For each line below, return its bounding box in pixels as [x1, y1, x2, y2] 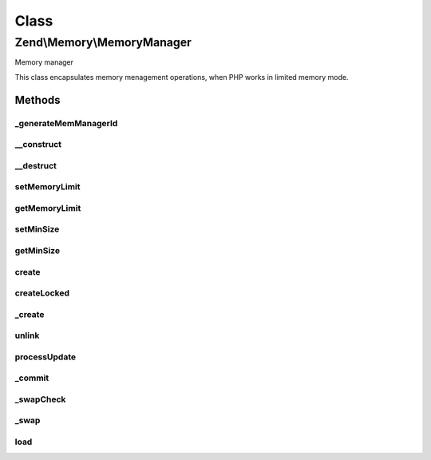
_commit [14, 372, 49, 383]
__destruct [14, 160, 57, 171]
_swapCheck [14, 394, 66, 405]
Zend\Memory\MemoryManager [14, 35, 192, 50]
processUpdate [14, 351, 76, 363]
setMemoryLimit [14, 181, 81, 192]
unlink [14, 330, 40, 341]
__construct [14, 139, 62, 150]
